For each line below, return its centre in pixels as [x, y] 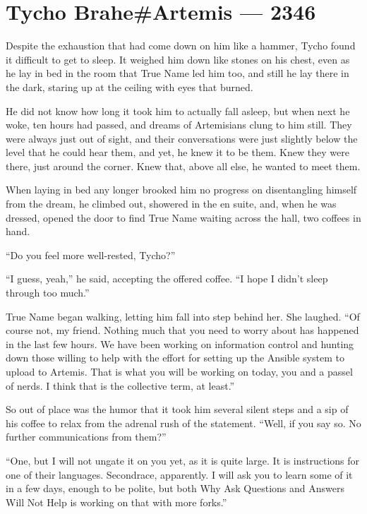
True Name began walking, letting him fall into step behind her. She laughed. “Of [183, 316]
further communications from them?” [86, 437]
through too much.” [48, 293]
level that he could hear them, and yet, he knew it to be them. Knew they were [178, 152]
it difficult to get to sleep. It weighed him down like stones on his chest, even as [178, 59]
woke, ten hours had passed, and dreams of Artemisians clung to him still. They [179, 125]
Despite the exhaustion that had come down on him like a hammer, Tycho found [181, 46]
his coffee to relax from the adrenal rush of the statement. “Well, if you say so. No [183, 423]
